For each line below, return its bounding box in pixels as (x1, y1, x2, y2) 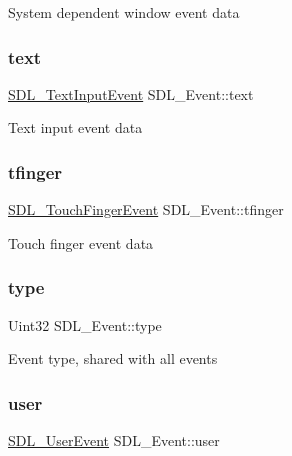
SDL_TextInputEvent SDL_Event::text (8, 83, 254, 104)
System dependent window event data (8, 2, 240, 22)
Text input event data (8, 117, 143, 138)
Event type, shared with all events (8, 348, 218, 369)
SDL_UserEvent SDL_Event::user (8, 430, 220, 451)
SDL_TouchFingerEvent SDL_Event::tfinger (8, 199, 284, 220)
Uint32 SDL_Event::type (8, 314, 162, 335)
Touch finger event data (8, 232, 154, 253)
